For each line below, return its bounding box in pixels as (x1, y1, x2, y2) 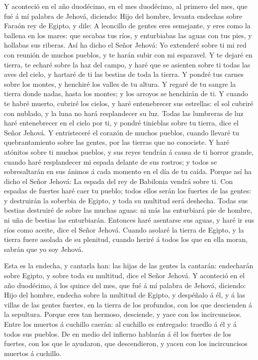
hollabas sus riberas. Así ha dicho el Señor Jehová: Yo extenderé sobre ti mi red (4, 40, 247, 50)
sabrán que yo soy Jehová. (4, 243, 84, 254)
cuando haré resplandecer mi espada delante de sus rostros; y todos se (4, 156, 217, 167)
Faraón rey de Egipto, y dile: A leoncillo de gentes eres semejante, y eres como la (4, 20, 251, 31)
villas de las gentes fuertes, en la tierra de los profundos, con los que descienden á (4, 299, 252, 309)
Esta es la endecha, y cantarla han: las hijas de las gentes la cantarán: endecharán (4, 260, 254, 271)
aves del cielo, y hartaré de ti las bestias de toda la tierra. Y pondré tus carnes (4, 69, 244, 79)
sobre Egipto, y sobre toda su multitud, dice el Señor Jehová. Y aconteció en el (4, 270, 245, 281)
